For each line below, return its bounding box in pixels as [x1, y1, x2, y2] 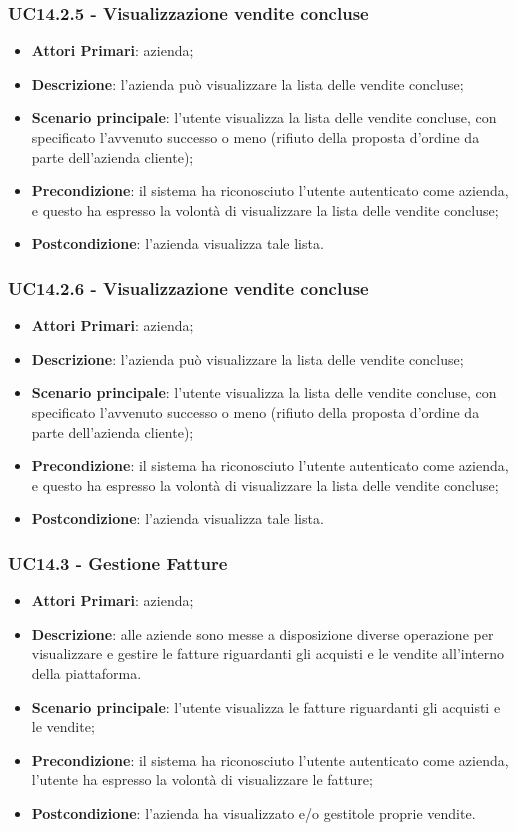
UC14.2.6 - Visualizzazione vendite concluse [8, 275, 369, 300]
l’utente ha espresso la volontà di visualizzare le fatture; [31, 769, 373, 790]
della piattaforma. [31, 662, 142, 683]
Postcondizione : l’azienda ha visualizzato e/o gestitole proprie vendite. [31, 802, 476, 823]
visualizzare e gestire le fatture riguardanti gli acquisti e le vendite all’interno [31, 643, 504, 664]
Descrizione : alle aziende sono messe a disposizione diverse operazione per [31, 623, 494, 644]
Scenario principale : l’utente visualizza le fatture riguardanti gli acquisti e [31, 696, 501, 717]
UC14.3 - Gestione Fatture [8, 550, 228, 575]
